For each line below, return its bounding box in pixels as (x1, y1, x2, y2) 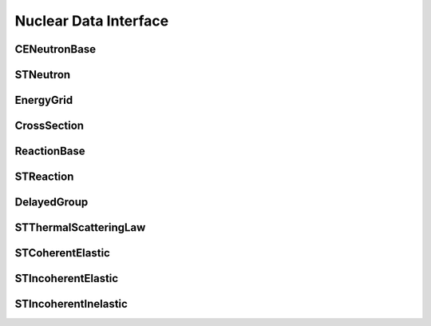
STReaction (14, 170, 74, 184)
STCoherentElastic (14, 246, 111, 260)
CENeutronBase (14, 42, 96, 56)
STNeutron (14, 68, 71, 81)
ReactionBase (14, 145, 85, 158)
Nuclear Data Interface (14, 12, 169, 30)
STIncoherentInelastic (14, 297, 128, 311)
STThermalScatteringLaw (14, 221, 146, 235)
